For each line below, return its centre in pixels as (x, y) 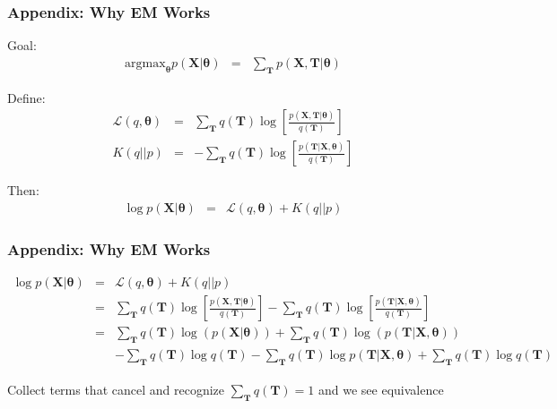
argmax (145, 63)
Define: (26, 97)
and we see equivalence (381, 389)
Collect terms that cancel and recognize (116, 389)
